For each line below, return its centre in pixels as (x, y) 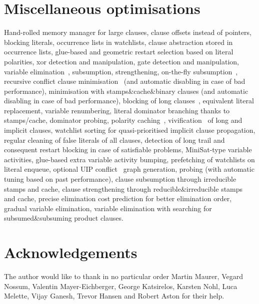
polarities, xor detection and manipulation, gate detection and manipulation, (122, 61)
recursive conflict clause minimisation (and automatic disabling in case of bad (125, 81)
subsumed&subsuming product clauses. (64, 218)
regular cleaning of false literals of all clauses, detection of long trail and (114, 140)
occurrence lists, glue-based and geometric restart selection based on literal (119, 52)
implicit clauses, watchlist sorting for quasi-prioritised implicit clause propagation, (130, 130)
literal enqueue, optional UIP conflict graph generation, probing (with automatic (129, 169)
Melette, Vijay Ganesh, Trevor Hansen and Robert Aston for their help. (114, 296)
